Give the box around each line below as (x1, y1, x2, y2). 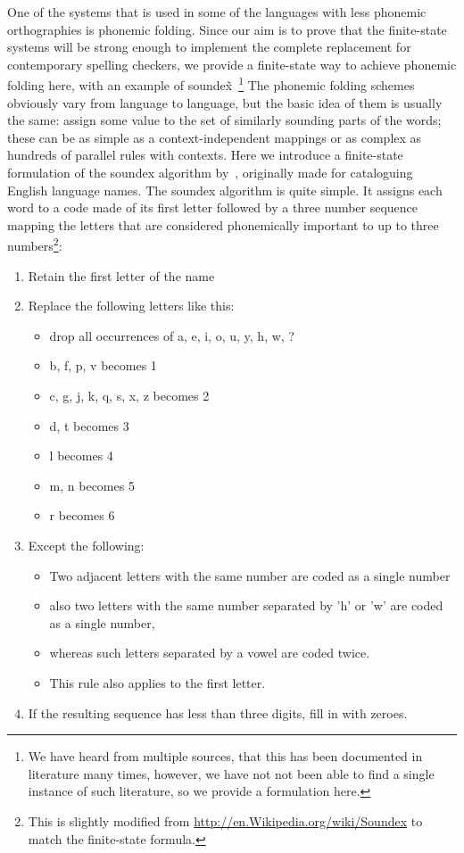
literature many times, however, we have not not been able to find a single (28, 764, 435, 783)
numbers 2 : (7, 234, 62, 255)
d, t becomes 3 (49, 416, 129, 435)
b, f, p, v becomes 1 (49, 356, 157, 375)
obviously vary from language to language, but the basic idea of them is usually (7, 93, 443, 112)
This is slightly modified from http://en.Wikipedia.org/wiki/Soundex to (28, 811, 423, 830)
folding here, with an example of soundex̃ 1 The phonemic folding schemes (7, 73, 415, 95)
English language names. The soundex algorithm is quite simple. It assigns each (7, 180, 443, 199)
